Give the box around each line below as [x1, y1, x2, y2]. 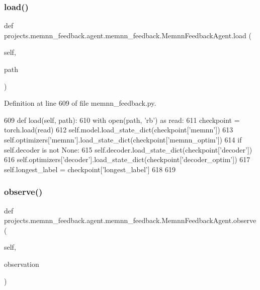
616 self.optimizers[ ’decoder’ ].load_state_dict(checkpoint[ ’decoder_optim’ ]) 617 [4, 154, 250, 165]
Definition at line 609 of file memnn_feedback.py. [4, 98, 156, 108]
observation [4, 258, 39, 269]
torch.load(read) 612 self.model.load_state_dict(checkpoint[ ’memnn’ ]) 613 [4, 124, 233, 135]
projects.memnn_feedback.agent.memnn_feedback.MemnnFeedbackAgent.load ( [4, 30, 251, 40]
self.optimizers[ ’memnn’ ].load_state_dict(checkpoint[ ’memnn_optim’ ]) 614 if [4, 134, 242, 144]
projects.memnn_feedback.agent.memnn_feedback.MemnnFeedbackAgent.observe [4, 215, 256, 226]
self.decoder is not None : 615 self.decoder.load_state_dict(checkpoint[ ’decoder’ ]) [4, 144, 252, 155]
